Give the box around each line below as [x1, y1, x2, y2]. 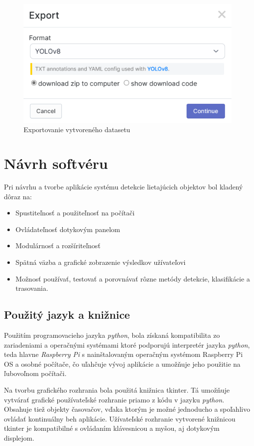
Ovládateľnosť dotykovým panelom [15, 224, 121, 234]
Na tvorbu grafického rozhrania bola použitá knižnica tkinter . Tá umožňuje [4, 384, 230, 395]
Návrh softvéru [4, 153, 108, 173]
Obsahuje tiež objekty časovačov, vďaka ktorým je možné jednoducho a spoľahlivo [4, 404, 250, 414]
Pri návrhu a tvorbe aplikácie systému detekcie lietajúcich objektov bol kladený [4, 182, 243, 192]
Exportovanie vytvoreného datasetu [24, 124, 130, 135]
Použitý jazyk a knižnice [4, 307, 130, 322]
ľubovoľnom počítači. [4, 368, 67, 378]
